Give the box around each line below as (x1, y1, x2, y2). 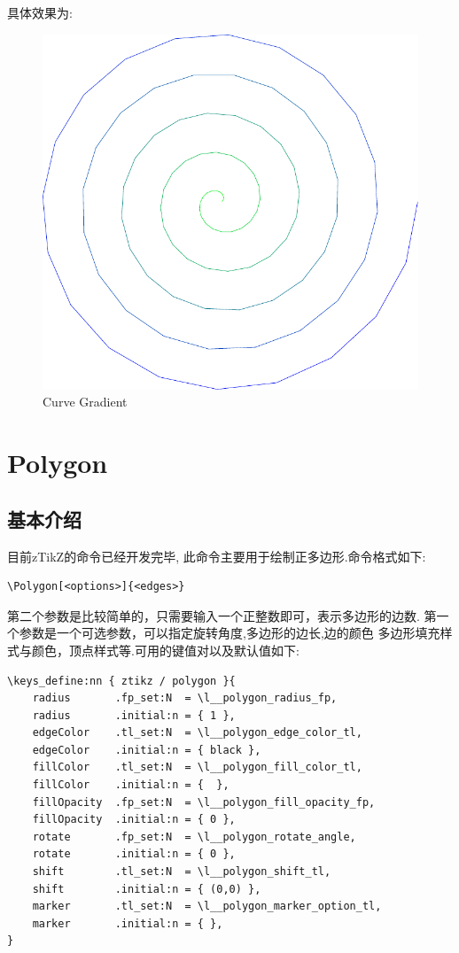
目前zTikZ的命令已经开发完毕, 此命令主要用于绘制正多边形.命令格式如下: (7, 546, 426, 565)
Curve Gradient (43, 392, 128, 411)
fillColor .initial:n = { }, (32, 779, 229, 792)
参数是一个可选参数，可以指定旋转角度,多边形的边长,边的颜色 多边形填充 (19, 624, 440, 642)
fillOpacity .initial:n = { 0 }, (32, 813, 236, 826)
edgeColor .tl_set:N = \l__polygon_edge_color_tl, (32, 726, 362, 740)
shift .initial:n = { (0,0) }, (32, 882, 261, 895)
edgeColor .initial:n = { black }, (32, 743, 261, 756)
